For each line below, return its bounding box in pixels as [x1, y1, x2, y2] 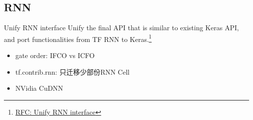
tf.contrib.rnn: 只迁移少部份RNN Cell [15, 66, 130, 77]
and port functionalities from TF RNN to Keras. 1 [4, 32, 152, 44]
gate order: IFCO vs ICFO [15, 50, 95, 60]
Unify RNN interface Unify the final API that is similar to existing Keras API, [4, 22, 239, 33]
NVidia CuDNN [15, 83, 63, 93]
